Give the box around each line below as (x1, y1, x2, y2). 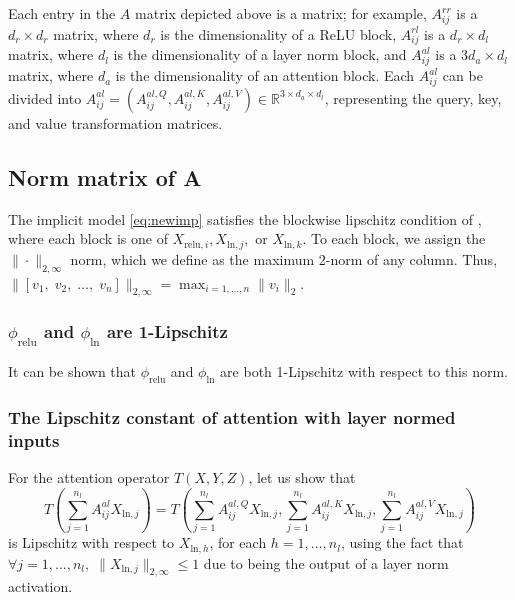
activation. (8, 576, 73, 597)
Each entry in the (8, 3, 116, 23)
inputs (8, 427, 60, 452)
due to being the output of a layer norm (203, 552, 449, 573)
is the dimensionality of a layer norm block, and (113, 44, 407, 65)
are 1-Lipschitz (106, 319, 228, 344)
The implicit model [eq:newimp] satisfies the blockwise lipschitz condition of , (8, 208, 482, 229)
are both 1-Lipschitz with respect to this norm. (220, 360, 509, 381)
